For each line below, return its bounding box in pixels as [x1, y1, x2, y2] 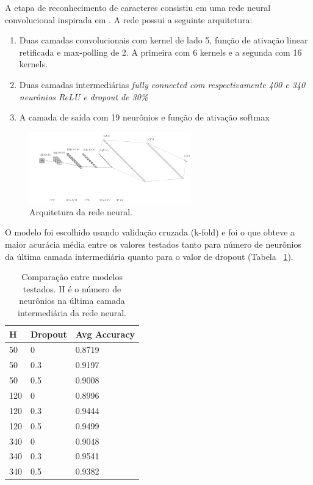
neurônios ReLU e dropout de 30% [19, 90, 148, 103]
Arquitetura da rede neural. [29, 205, 132, 218]
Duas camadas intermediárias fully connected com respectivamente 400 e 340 [19, 78, 306, 91]
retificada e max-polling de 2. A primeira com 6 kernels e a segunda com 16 [19, 45, 302, 58]
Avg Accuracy [75, 327, 135, 340]
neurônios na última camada [19, 294, 125, 307]
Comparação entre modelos [21, 270, 123, 283]
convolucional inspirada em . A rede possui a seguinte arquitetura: [5, 13, 253, 26]
